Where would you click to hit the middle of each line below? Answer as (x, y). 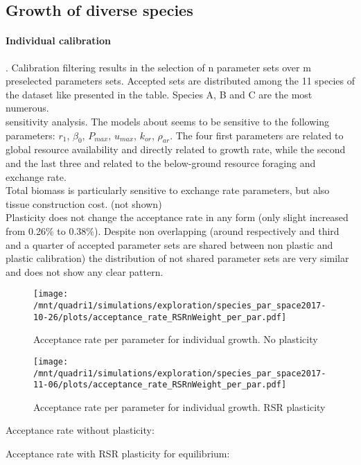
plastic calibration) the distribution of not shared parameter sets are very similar (177, 258)
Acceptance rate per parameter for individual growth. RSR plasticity (179, 406)
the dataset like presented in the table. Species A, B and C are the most (159, 94)
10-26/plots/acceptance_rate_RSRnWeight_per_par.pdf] (160, 317)
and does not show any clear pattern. (85, 271)
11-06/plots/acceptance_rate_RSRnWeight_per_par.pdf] (160, 385)
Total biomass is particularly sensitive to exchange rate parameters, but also (168, 190)
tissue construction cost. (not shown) (84, 203)
